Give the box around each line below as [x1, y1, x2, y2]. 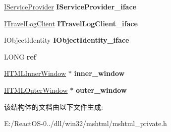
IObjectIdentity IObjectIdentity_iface [4, 35, 129, 45]
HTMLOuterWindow [4, 84, 68, 95]
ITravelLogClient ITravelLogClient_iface [4, 18, 138, 28]
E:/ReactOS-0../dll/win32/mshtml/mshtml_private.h [4, 118, 167, 129]
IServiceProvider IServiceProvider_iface [4, 1, 136, 11]
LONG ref [4, 51, 36, 62]
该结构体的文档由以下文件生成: [4, 101, 103, 112]
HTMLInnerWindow [4, 68, 66, 78]
